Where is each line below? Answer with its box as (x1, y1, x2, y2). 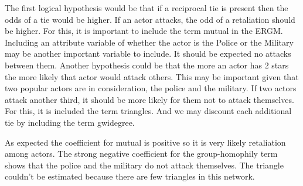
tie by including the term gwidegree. (5, 116, 135, 128)
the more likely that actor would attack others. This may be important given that (5, 70, 299, 82)
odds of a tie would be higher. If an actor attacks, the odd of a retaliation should (5, 13, 295, 25)
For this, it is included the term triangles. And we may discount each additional (5, 105, 292, 117)
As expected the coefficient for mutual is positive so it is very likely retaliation (5, 136, 286, 148)
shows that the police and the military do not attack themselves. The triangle (5, 159, 284, 171)
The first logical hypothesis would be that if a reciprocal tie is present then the (5, 2, 288, 13)
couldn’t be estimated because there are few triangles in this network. (5, 170, 255, 182)
